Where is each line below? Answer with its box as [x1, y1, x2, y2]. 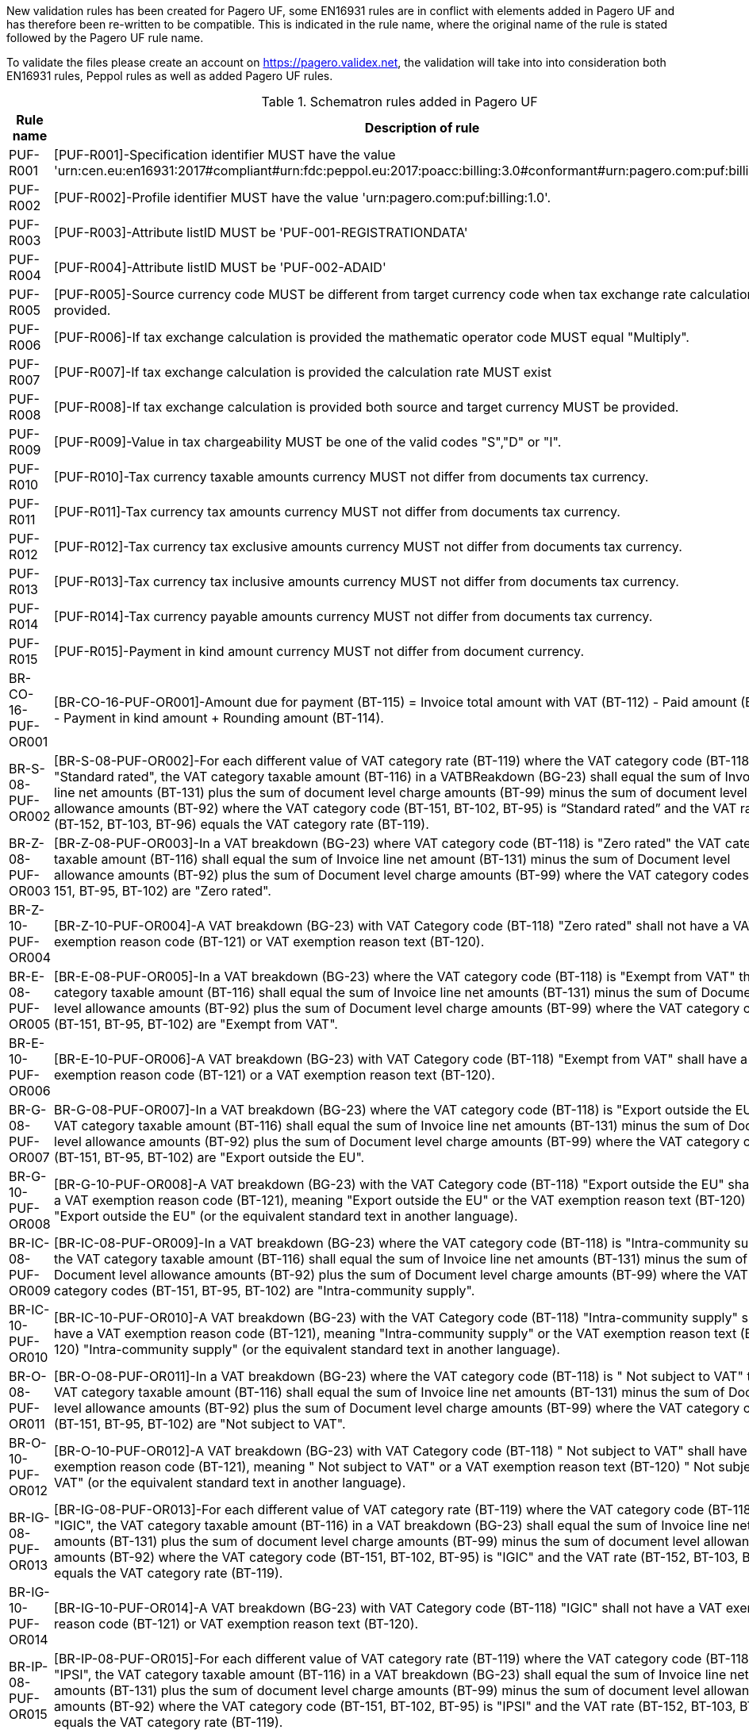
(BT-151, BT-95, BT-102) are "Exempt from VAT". [54, 1016, 338, 1032]
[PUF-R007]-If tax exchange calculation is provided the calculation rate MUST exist [54, 364, 552, 380]
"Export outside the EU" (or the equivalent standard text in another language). [54, 1208, 518, 1224]
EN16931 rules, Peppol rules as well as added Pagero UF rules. [6, 69, 333, 82]
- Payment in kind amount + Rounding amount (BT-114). [54, 710, 384, 726]
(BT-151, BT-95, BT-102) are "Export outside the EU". [54, 1149, 365, 1165]
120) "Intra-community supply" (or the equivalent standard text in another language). [54, 1341, 560, 1357]
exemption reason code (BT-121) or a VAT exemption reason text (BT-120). [54, 1067, 495, 1083]
